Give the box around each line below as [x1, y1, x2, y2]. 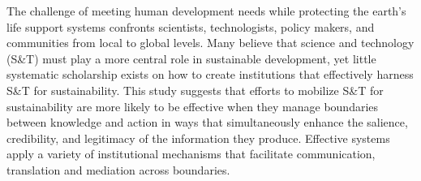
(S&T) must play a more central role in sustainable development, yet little [6, 50, 376, 67]
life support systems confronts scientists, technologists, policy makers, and [6, 18, 375, 35]
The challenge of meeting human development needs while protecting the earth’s [6, 2, 406, 19]
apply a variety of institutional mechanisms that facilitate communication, [6, 145, 376, 162]
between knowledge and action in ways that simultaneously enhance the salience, [6, 114, 408, 131]
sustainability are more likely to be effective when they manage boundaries [6, 97, 379, 114]
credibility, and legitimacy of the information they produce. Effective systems [6, 129, 390, 146]
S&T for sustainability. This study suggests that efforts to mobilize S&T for [6, 81, 384, 98]
